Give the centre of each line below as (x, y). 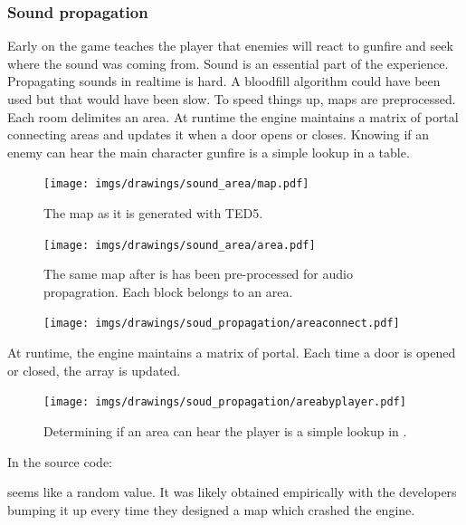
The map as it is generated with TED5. (153, 213)
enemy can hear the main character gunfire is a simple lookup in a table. (209, 152)
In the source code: (60, 461)
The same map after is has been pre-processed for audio (198, 274)
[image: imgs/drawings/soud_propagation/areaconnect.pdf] (222, 324)
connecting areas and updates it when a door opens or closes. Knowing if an (219, 134)
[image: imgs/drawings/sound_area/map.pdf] (176, 184)
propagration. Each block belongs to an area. (168, 291)
